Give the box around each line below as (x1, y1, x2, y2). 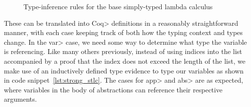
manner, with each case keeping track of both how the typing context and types (4, 27, 243, 37)
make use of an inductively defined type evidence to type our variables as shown (4, 65, 244, 75)
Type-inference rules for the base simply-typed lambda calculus (23, 1, 213, 11)
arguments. (4, 94, 37, 104)
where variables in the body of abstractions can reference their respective (4, 84, 223, 94)
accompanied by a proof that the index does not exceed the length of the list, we (4, 55, 246, 66)
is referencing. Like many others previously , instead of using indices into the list (4, 46, 242, 56)
